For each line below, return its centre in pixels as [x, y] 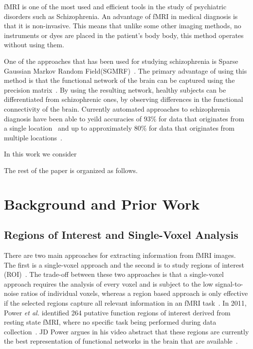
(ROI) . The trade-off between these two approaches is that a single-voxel [114, 274]
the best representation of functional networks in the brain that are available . [121, 341]
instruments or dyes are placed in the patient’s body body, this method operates [124, 35]
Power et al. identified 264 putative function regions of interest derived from [117, 312]
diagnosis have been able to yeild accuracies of [73, 118]
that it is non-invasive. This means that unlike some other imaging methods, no [123, 26]
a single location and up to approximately [68, 128]
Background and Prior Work [102, 204]
